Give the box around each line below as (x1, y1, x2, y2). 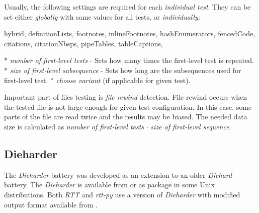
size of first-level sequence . (150, 121, 231, 131)
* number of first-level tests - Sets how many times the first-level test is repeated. (4, 55, 254, 65)
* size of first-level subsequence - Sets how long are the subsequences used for (4, 64, 241, 75)
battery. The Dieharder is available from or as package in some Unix (4, 179, 215, 190)
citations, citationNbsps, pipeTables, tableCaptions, (4, 38, 163, 48)
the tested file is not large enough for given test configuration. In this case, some (4, 101, 252, 112)
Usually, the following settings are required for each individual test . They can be (4, 2, 251, 12)
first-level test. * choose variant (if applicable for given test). (4, 75, 191, 85)
